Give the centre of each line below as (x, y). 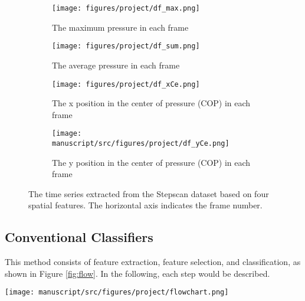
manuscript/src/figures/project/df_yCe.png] (141, 143)
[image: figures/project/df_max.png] (126, 8)
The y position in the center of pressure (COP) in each (151, 162)
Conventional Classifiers (79, 237)
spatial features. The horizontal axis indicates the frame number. (145, 205)
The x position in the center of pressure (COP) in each (151, 103)
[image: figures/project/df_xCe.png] (126, 84)
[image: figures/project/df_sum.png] (126, 46)
